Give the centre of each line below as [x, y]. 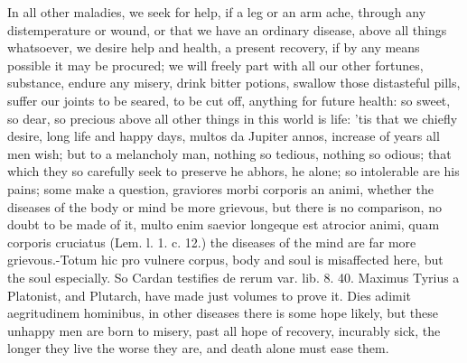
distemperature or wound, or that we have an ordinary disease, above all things [227, 29]
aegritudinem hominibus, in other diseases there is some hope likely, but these [223, 313]
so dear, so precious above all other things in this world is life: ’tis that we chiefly [233, 118]
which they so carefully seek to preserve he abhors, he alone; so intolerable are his [233, 171]
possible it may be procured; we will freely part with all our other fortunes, [215, 65]
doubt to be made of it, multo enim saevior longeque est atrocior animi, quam [224, 224]
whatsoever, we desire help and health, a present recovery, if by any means [214, 47]
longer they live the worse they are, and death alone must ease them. [198, 348]
